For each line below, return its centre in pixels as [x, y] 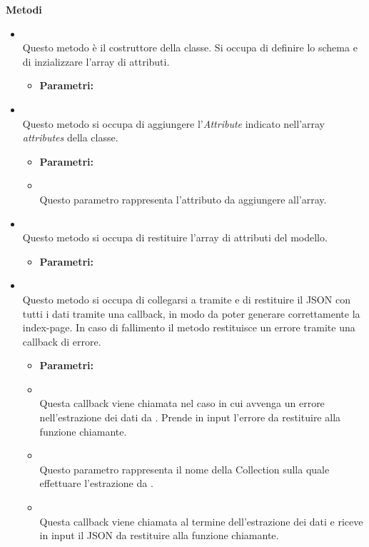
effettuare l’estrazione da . [96, 483]
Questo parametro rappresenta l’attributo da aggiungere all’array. [183, 199]
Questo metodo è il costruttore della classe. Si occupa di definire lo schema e [190, 47]
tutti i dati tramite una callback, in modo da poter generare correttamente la [191, 313]
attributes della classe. [70, 137]
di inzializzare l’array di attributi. [96, 61]
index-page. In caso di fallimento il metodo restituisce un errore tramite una [189, 327]
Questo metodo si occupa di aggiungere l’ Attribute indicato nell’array [174, 123]
